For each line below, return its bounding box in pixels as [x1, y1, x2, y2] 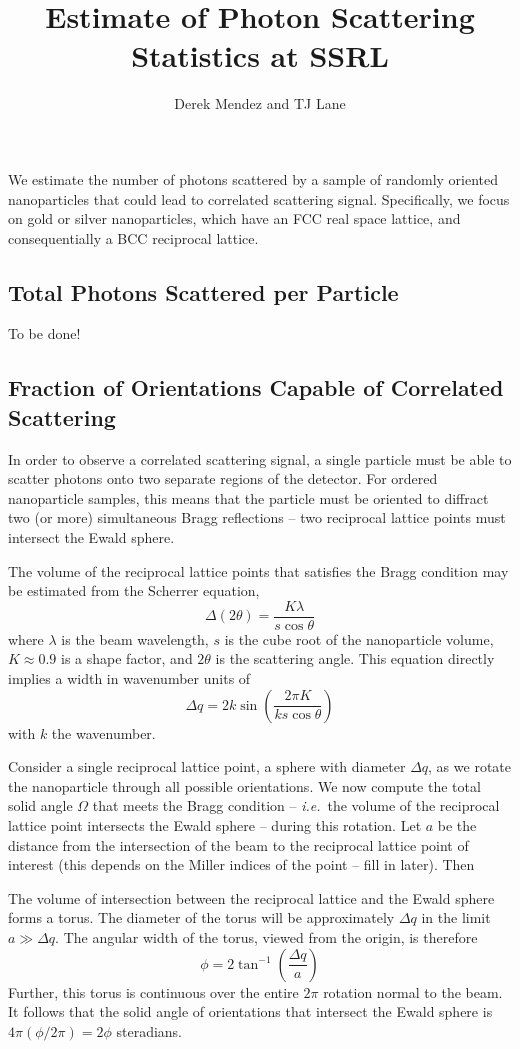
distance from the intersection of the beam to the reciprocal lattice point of [8, 834, 469, 855]
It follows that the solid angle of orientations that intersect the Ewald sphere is [8, 1001, 493, 1022]
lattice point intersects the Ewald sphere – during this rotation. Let [8, 815, 422, 836]
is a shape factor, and [61, 648, 193, 669]
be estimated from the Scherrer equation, [8, 580, 260, 601]
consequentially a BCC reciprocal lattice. [8, 227, 259, 248]
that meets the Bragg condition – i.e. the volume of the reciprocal [92, 795, 500, 816]
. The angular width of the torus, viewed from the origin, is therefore [55, 927, 478, 948]
